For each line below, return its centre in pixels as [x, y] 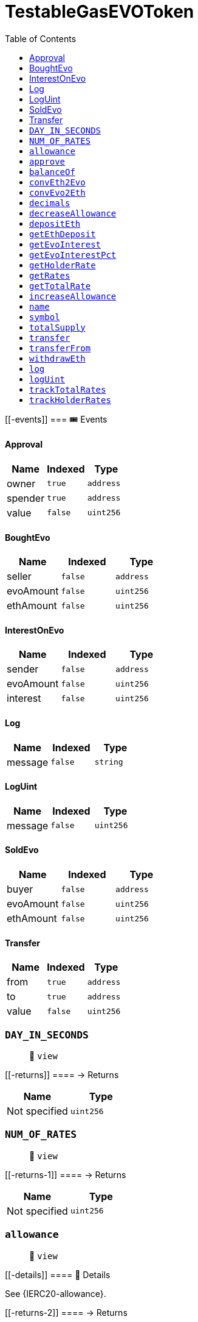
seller [19, 577]
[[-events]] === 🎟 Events [56, 419]
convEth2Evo [57, 182]
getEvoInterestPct [73, 255]
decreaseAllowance [73, 213]
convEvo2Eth [57, 192]
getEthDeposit [63, 234]
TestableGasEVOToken [100, 12]
